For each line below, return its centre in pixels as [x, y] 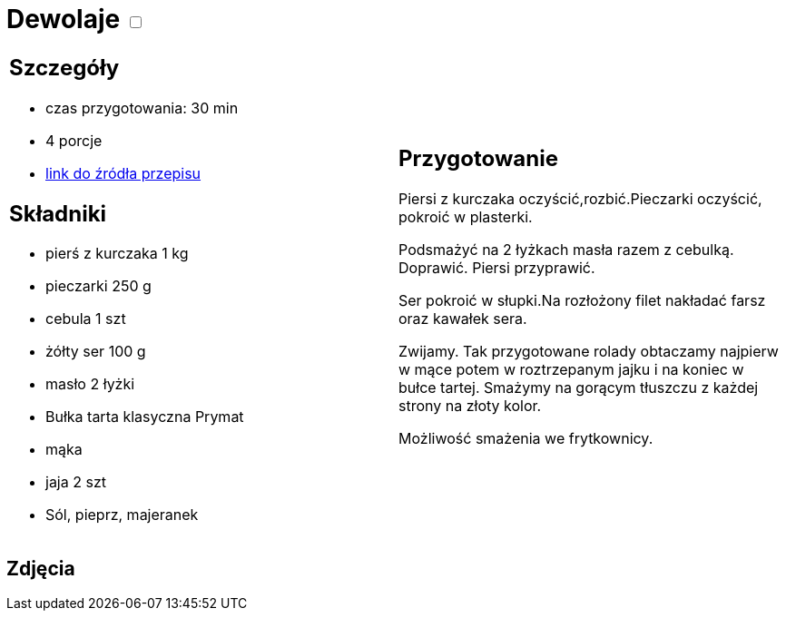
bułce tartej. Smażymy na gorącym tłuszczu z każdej [579, 388]
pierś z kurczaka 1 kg [117, 254]
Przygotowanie [478, 159]
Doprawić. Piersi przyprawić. [497, 268]
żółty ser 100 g [96, 352]
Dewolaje [64, 19]
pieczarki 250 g [98, 286]
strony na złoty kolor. [470, 406]
